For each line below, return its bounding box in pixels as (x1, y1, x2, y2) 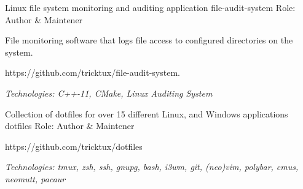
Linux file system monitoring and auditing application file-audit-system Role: (5, 1, 296, 13)
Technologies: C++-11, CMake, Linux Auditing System (5, 86, 213, 99)
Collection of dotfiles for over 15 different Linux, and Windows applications (5, 107, 288, 120)
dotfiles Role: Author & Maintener (5, 119, 135, 132)
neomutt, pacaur (5, 172, 66, 185)
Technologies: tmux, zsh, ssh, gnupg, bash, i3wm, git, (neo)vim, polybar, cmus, (5, 160, 299, 173)
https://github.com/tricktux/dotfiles (5, 139, 143, 152)
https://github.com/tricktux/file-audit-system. (5, 66, 180, 79)
